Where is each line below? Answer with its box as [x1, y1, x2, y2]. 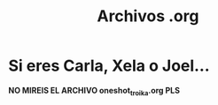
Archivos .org [97, 6, 199, 26]
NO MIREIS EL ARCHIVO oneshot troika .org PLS [8, 85, 181, 98]
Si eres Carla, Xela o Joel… [8, 56, 210, 76]
